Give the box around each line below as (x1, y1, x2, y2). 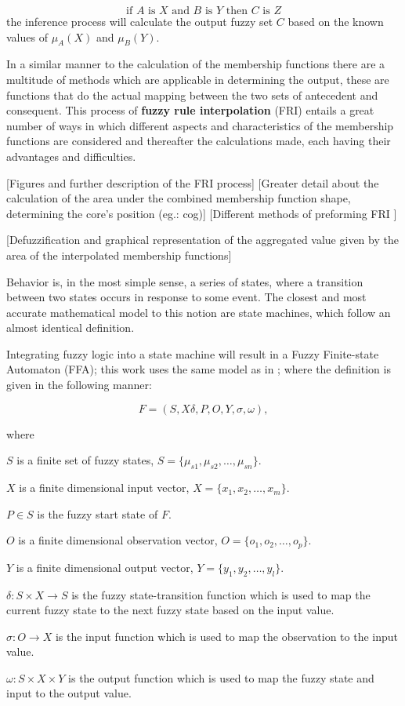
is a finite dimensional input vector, (19, 479, 190, 496)
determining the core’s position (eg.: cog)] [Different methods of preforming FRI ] (6, 205, 397, 221)
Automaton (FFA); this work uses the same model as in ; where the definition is (6, 361, 391, 377)
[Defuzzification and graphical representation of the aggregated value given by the (6, 231, 399, 248)
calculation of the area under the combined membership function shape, (6, 190, 351, 206)
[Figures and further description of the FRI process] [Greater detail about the (6, 174, 379, 191)
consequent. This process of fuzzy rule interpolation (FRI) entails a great (6, 102, 374, 118)
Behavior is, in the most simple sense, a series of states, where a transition (6, 273, 363, 289)
